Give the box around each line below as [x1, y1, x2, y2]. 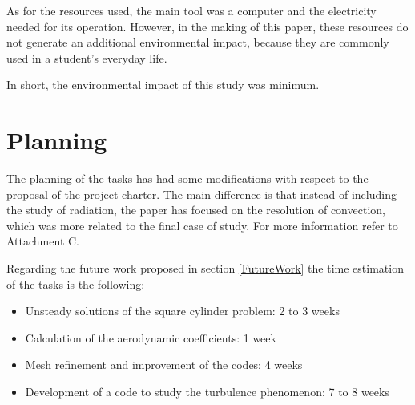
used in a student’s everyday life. [6, 49, 167, 66]
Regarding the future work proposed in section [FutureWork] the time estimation [6, 260, 404, 277]
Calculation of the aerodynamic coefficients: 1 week [25, 329, 276, 346]
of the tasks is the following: [6, 275, 145, 292]
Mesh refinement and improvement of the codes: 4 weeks [25, 356, 303, 373]
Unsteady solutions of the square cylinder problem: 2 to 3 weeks [25, 302, 340, 319]
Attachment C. [6, 233, 79, 249]
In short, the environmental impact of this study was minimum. [6, 76, 320, 93]
